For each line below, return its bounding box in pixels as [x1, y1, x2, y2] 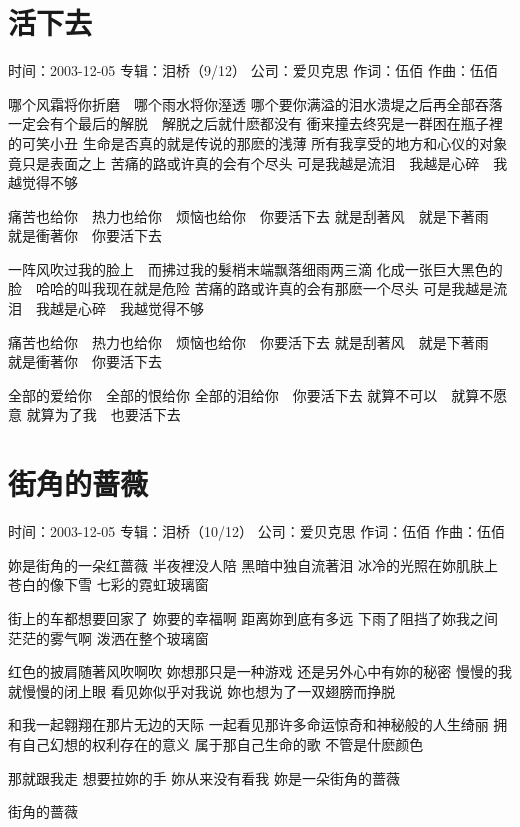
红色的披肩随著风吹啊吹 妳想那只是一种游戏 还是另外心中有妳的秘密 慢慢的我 [8, 661, 512, 682]
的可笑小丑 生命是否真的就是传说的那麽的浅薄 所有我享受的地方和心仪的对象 [8, 132, 508, 153]
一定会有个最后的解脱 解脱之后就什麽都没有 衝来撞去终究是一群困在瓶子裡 [8, 113, 503, 134]
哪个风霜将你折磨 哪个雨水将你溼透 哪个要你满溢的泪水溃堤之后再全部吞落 [8, 93, 503, 114]
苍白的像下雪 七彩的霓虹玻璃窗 [8, 574, 209, 595]
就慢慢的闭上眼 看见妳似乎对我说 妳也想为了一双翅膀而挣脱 [8, 680, 396, 701]
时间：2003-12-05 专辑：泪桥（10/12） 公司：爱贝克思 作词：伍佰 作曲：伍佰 [8, 521, 505, 542]
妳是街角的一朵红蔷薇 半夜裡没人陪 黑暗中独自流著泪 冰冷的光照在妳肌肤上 [8, 554, 498, 575]
